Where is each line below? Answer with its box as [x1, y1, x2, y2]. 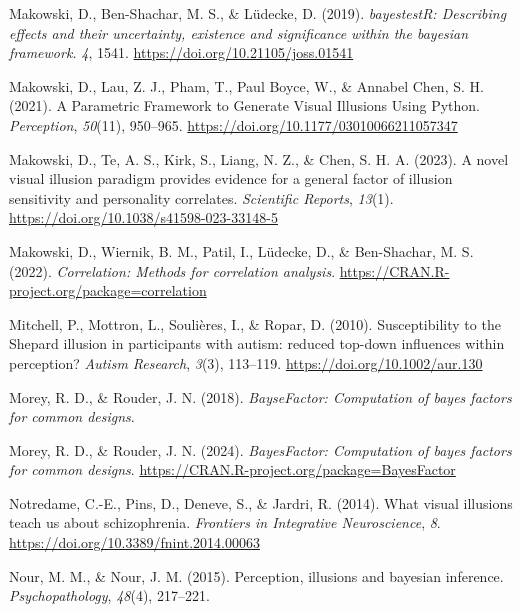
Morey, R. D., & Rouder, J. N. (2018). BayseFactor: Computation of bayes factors [9, 386, 512, 407]
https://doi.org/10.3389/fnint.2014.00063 [9, 532, 261, 553]
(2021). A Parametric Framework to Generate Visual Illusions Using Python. [9, 95, 480, 116]
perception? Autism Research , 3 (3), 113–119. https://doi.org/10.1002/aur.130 [9, 352, 483, 373]
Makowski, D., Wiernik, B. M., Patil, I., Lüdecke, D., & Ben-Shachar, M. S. [9, 240, 474, 261]
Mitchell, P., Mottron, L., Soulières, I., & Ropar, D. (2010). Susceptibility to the [9, 313, 501, 334]
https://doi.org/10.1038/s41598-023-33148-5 [9, 207, 278, 228]
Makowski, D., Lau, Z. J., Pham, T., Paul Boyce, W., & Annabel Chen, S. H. [9, 75, 484, 96]
